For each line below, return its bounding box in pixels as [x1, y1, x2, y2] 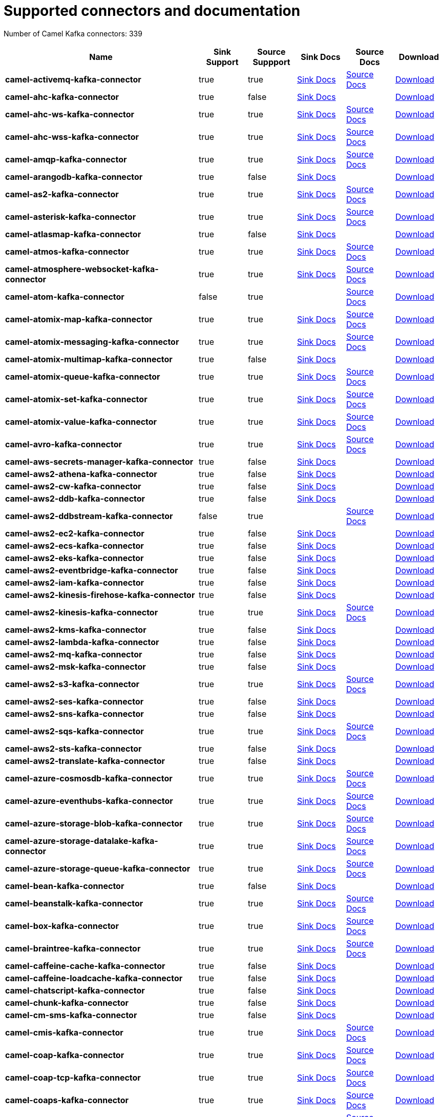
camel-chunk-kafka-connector [5, 997, 129, 1008]
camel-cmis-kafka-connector [5, 1027, 123, 1038]
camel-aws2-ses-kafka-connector [5, 696, 144, 707]
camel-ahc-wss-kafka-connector [5, 131, 139, 142]
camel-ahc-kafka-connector [5, 91, 119, 102]
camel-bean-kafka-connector [5, 880, 124, 891]
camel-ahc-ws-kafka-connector [5, 109, 135, 119]
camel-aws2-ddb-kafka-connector [5, 493, 145, 504]
